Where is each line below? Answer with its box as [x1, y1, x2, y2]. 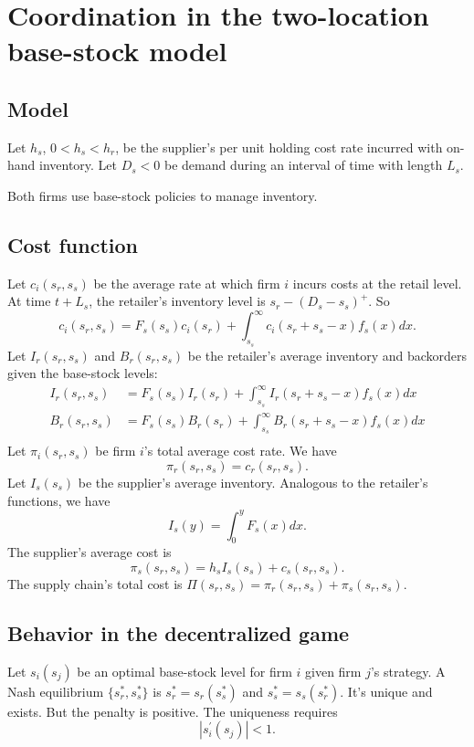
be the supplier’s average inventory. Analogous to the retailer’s [78, 472, 428, 491]
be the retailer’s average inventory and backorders [187, 345, 468, 364]
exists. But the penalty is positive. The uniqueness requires [7, 701, 338, 721]
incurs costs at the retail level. [292, 273, 462, 292]
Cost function [7, 230, 139, 258]
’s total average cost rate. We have [143, 441, 337, 460]
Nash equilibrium [7, 681, 104, 700]
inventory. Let [39, 155, 118, 174]
